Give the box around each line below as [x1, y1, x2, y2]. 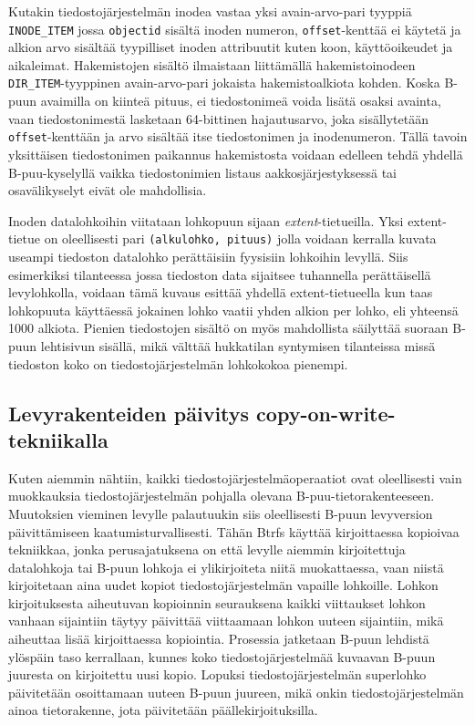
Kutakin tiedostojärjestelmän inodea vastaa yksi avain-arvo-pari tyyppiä [8, 2, 412, 20]
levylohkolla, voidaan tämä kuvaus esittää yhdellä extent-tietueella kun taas [8, 283, 433, 302]
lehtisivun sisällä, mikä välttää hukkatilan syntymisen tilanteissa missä [40, 336, 436, 355]
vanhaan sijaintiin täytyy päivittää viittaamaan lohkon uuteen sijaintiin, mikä [8, 611, 444, 630]
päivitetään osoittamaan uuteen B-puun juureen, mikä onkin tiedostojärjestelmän [8, 682, 464, 701]
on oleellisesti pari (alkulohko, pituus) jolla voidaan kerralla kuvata [44, 229, 437, 248]
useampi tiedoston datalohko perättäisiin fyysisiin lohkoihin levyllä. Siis [8, 246, 408, 265]
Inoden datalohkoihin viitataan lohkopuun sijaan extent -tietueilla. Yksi [8, 211, 404, 230]
